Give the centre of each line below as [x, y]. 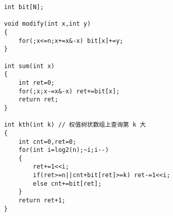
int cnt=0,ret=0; [47, 142]
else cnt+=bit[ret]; [67, 183]
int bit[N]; [24, 7]
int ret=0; [37, 83]
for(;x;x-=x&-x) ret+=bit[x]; [69, 91]
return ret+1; [42, 201]
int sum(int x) [30, 66]
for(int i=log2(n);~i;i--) [64, 150]
